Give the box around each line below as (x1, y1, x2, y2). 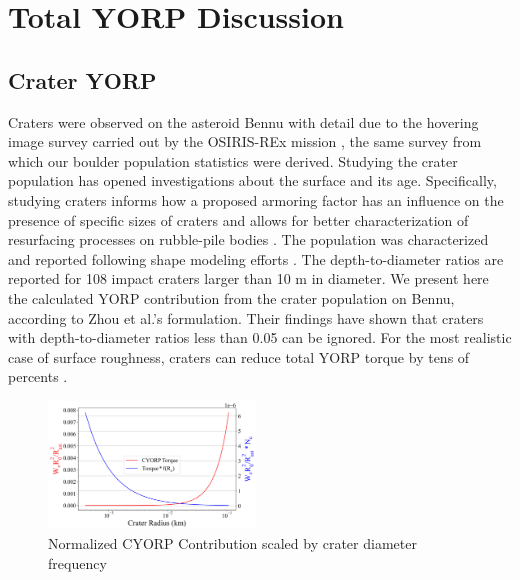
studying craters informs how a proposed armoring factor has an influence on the (8, 189, 504, 210)
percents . (8, 366, 68, 387)
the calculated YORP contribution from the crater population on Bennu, (8, 287, 455, 308)
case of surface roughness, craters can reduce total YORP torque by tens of (8, 346, 470, 367)
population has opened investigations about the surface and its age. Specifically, (8, 170, 497, 191)
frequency (48, 552, 107, 573)
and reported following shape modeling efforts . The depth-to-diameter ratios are (8, 248, 504, 269)
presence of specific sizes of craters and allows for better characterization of (8, 209, 469, 230)
